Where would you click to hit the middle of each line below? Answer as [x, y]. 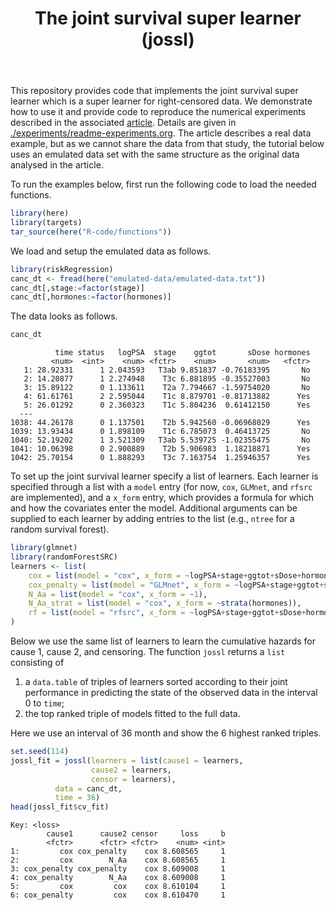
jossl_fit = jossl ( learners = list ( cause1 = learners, [127, 760]
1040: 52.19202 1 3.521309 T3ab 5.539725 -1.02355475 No [160, 440]
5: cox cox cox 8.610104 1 [118, 887]
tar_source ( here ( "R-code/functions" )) [91, 232]
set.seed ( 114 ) [40, 752]
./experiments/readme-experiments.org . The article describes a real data [161, 133]
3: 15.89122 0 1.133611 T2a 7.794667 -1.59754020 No [167, 388]
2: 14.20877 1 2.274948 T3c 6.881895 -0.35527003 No [167, 379]
